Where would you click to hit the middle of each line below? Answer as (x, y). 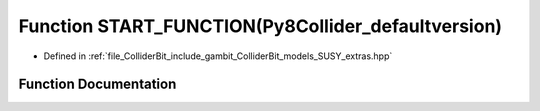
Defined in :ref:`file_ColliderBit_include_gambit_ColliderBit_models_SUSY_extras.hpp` (218, 56)
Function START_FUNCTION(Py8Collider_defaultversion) (260, 26)
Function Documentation (97, 84)
